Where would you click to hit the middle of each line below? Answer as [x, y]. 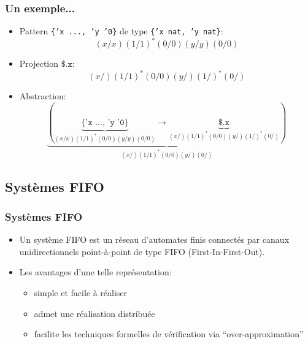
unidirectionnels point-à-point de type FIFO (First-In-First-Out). [142, 251]
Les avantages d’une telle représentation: [95, 272]
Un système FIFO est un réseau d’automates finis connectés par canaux [154, 239]
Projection [39, 63]
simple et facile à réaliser [81, 292]
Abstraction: [43, 96]
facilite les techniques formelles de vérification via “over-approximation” [169, 334]
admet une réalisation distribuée [94, 313]
